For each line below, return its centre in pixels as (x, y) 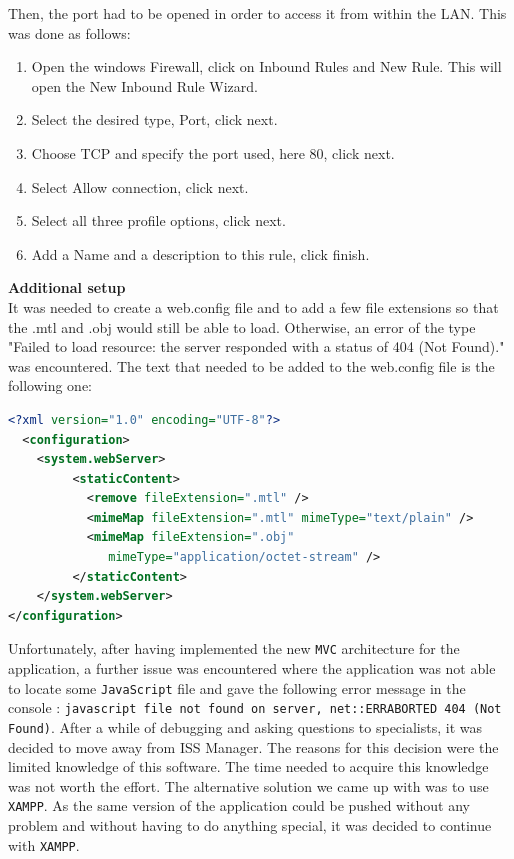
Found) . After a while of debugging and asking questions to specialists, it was (245, 727)
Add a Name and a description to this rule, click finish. (200, 253)
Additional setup (67, 287)
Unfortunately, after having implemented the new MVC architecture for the (234, 648)
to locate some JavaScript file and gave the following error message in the (237, 687)
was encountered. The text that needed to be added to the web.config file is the (251, 365)
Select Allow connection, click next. (140, 186)
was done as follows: (69, 32)
